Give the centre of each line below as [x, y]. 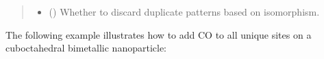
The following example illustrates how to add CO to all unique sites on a [159, 34]
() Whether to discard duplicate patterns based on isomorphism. [184, 12]
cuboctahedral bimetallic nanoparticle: [86, 48]
